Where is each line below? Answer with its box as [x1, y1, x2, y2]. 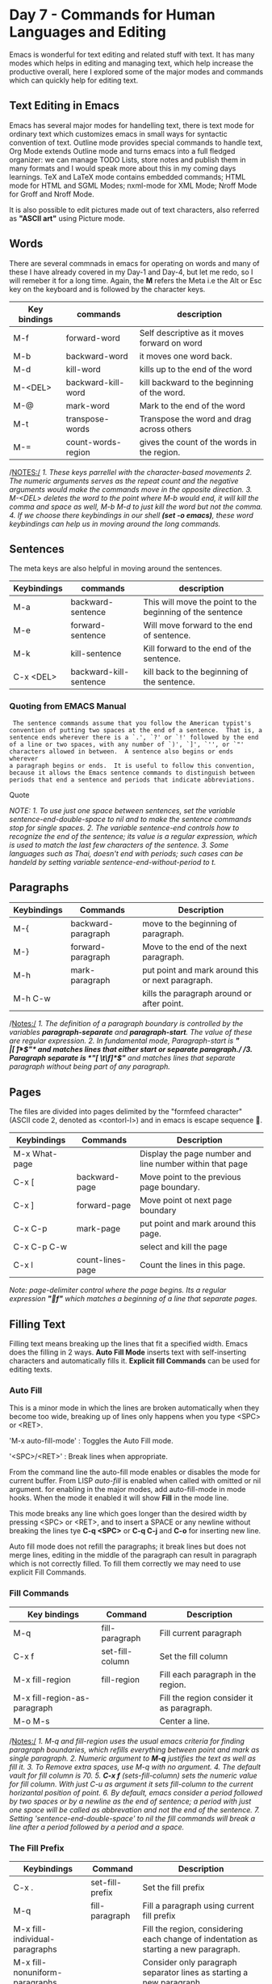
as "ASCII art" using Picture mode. [9, 213, 126, 223]
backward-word [65, 350, 128, 362]
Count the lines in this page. [139, 1260, 245, 1271]
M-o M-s [13, 1715, 50, 1727]
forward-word [65, 332, 120, 343]
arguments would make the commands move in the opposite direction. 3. [9, 484, 253, 494]
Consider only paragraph [142, 1956, 237, 1968]
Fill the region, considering [142, 1923, 244, 1935]
